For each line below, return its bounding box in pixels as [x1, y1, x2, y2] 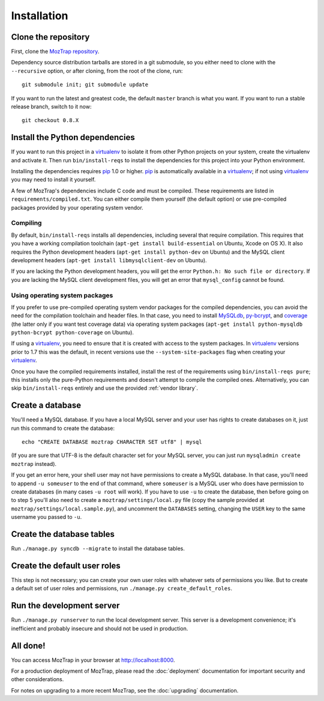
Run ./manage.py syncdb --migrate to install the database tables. [11, 545, 185, 553]
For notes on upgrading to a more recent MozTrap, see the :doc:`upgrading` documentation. [11, 687, 239, 694]
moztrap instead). [11, 460, 57, 467]
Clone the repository [11, 32, 90, 42]
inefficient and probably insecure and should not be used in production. [11, 625, 188, 632]
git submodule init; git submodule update [22, 81, 149, 88]
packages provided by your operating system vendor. [11, 204, 143, 211]
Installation [11, 9, 68, 22]
